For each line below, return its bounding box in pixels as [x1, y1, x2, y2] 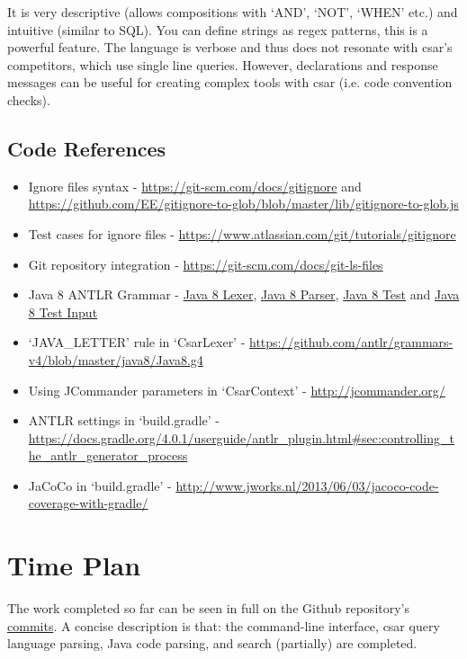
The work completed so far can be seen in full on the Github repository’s [7, 599, 410, 618]
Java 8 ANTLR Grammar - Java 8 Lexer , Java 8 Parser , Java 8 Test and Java [28, 285, 460, 304]
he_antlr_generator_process [28, 446, 188, 465]
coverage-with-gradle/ [28, 494, 148, 512]
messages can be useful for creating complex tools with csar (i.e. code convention [7, 73, 453, 92]
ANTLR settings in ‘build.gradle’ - [28, 411, 220, 430]
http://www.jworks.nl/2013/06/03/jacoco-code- [175, 476, 439, 494]
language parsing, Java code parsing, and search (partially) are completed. [7, 634, 418, 653]
